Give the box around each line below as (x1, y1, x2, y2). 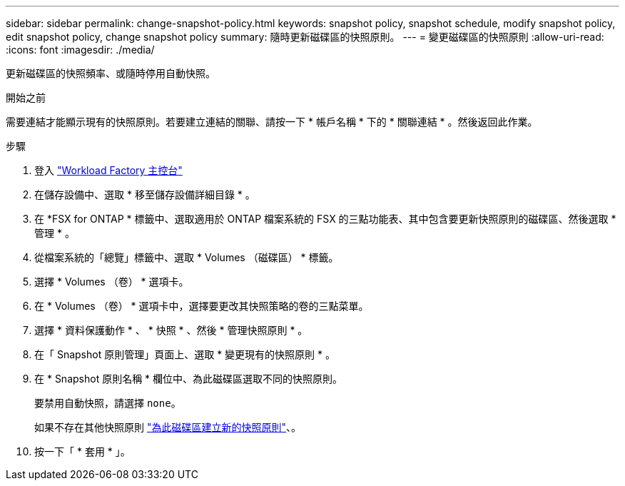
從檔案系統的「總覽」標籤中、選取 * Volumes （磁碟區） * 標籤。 (34, 251, 339, 263)
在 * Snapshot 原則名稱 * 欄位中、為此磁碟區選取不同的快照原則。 (34, 373, 343, 385)
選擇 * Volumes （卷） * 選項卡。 (34, 275, 189, 288)
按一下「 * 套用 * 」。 (34, 445, 131, 457)
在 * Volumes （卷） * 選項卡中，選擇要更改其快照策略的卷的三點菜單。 (34, 300, 369, 312)
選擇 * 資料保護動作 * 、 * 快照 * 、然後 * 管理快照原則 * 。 (34, 324, 308, 336)
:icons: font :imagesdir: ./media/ (6, 44, 155, 56)
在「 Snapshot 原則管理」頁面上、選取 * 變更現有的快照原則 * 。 (34, 348, 335, 360)
